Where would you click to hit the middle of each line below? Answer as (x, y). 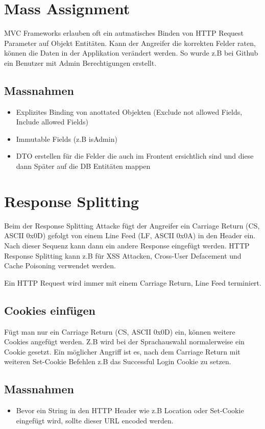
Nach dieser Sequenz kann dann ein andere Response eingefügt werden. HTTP (127, 245)
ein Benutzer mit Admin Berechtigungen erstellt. (80, 62)
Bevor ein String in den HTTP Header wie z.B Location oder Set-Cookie (130, 410)
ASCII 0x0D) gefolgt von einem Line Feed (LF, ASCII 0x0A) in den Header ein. (130, 235)
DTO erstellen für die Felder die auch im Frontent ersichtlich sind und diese (135, 156)
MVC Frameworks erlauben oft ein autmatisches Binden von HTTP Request (124, 33)
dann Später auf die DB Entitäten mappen (83, 166)
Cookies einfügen (50, 310)
